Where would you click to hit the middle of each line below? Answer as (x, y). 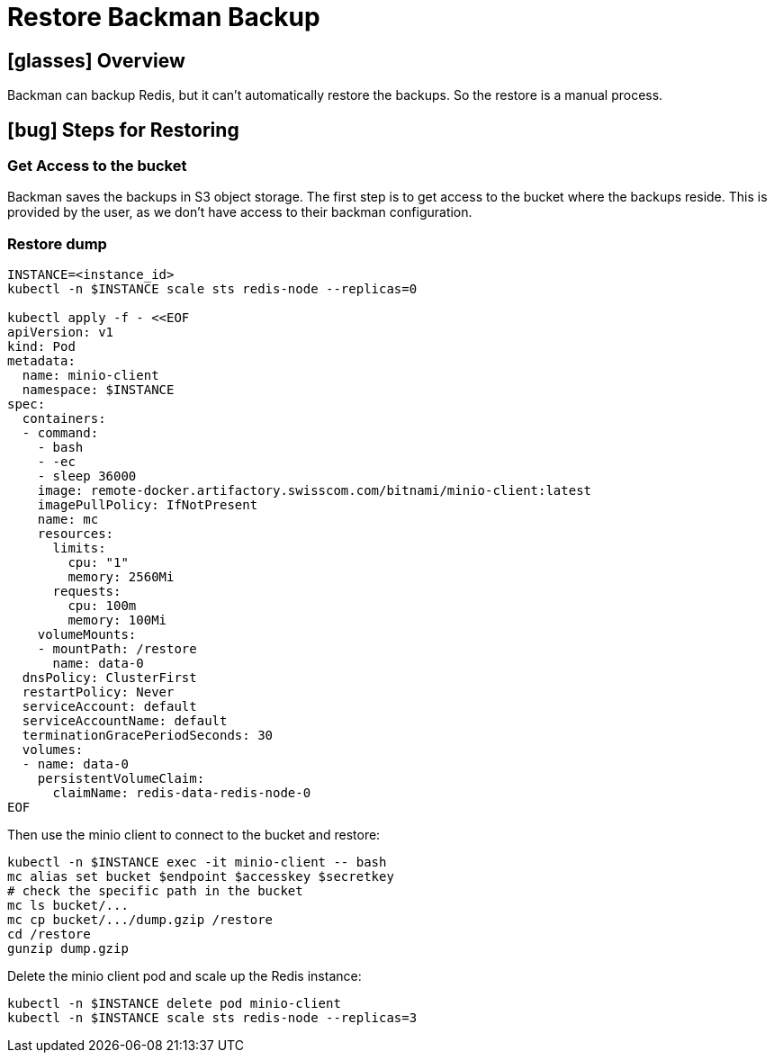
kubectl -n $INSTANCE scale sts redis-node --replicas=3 (212, 1018)
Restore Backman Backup (164, 17)
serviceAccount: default (109, 707)
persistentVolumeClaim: (121, 779)
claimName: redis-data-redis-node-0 (182, 793)
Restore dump (57, 243)
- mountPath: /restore (117, 649)
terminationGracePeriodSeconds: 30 (148, 736)
